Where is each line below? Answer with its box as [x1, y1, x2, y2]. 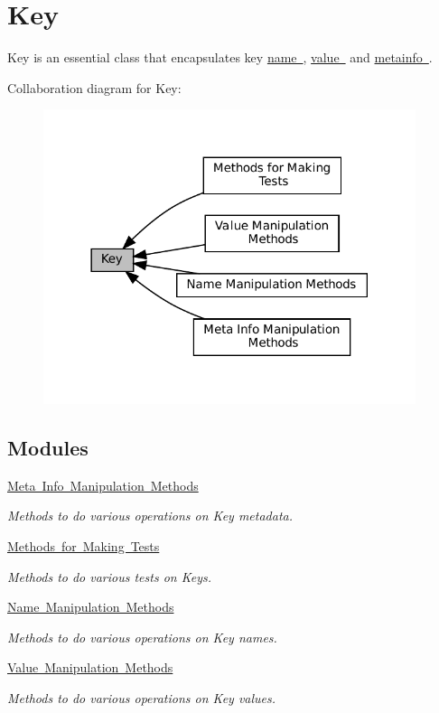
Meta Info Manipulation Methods [7, 475, 199, 494]
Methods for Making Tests [7, 536, 160, 555]
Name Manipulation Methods [7, 597, 174, 616]
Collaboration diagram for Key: [7, 78, 182, 97]
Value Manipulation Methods [7, 658, 173, 677]
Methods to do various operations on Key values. [7, 688, 276, 707]
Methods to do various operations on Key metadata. [7, 506, 294, 525]
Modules [7, 433, 89, 461]
